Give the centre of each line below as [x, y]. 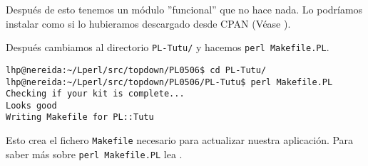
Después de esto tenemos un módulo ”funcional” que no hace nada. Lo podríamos [184, 9]
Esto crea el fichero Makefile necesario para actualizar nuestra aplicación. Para [180, 140]
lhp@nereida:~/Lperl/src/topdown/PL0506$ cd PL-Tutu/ [136, 70]
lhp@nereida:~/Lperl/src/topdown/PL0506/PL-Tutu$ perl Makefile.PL [169, 82]
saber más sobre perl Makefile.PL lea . [94, 154]
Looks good [31, 105]
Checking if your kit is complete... [95, 94]
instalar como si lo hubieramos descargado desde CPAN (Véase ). [148, 23]
